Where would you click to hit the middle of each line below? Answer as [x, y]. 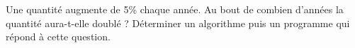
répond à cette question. [58, 37]
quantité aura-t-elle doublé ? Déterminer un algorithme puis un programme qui [178, 23]
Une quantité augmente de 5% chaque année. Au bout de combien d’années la [175, 9]
